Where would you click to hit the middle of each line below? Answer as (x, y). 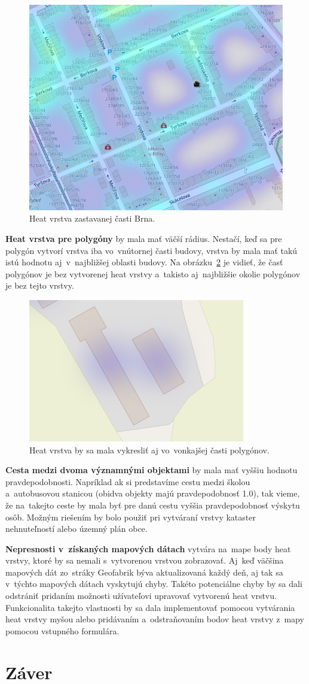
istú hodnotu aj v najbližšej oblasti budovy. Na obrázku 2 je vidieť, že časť (144, 262)
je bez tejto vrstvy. (40, 285)
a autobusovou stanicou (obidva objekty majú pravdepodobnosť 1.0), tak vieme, (153, 493)
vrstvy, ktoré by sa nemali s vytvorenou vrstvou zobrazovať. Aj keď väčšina (145, 560)
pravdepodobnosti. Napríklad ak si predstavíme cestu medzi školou (128, 481)
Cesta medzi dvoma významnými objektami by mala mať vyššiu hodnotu (152, 470)
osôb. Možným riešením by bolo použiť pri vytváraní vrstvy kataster (131, 517)
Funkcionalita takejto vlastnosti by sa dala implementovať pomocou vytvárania (150, 607)
